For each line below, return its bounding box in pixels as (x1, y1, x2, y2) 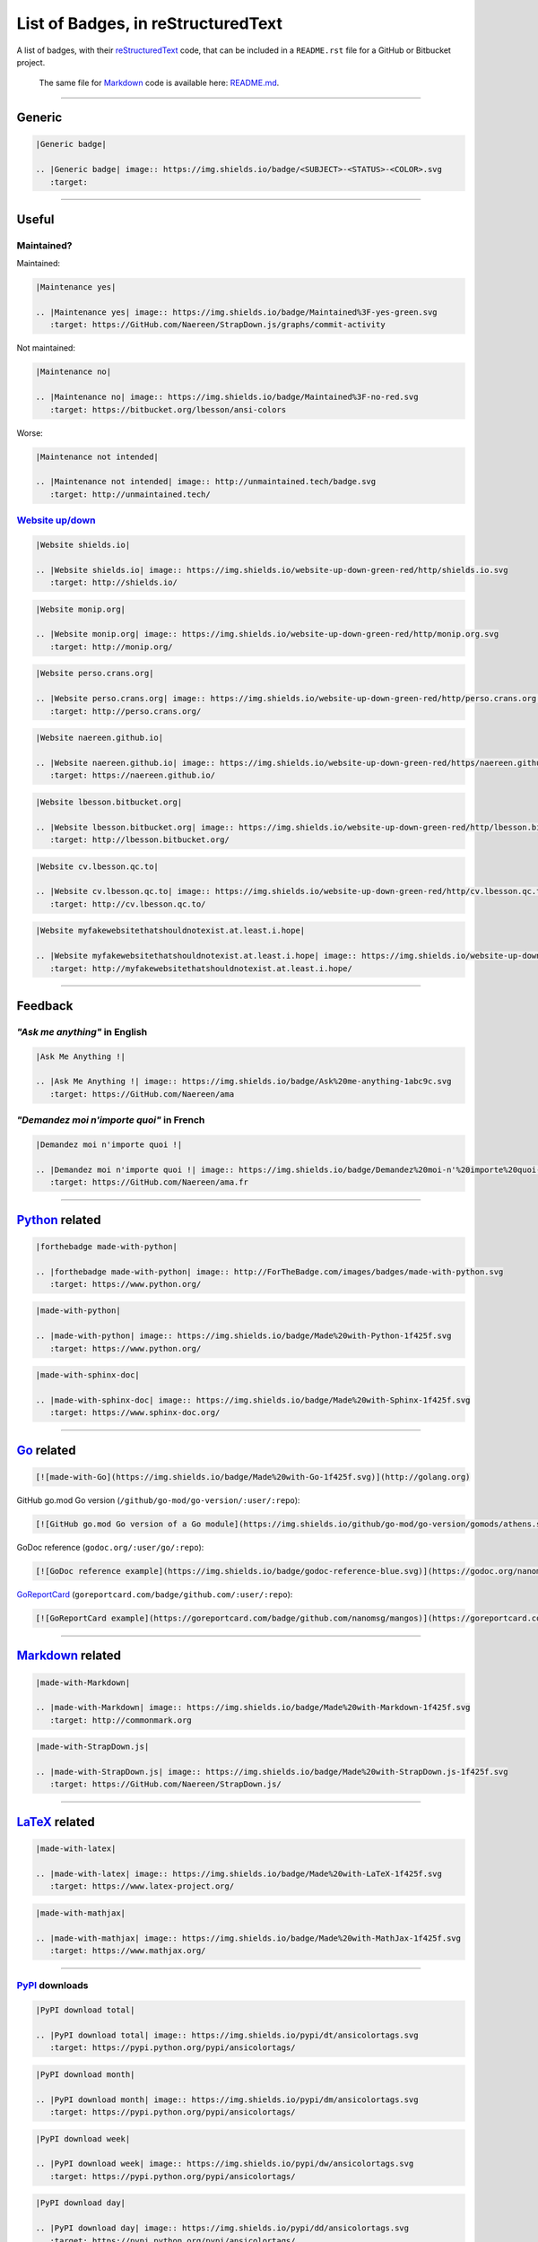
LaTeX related (16, 1814, 96, 1829)
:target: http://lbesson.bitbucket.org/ (49, 835, 230, 845)
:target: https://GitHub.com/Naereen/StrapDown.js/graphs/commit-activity (49, 319, 386, 330)
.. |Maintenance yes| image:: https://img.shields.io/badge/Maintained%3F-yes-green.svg (35, 308, 438, 317)
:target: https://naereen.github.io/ (49, 770, 215, 780)
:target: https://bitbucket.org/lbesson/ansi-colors (49, 404, 287, 414)
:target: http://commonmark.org (49, 1715, 192, 1725)
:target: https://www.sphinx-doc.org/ (49, 1408, 221, 1418)
